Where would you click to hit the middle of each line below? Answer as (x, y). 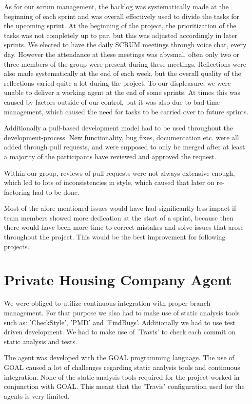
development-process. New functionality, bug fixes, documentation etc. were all (122, 137)
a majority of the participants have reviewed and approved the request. (110, 156)
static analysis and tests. (41, 341)
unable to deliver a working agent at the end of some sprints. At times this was (122, 92)
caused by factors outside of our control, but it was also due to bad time (112, 101)
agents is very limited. (37, 395)
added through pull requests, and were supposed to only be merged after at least (125, 147)
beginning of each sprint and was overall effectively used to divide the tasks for (122, 16)
